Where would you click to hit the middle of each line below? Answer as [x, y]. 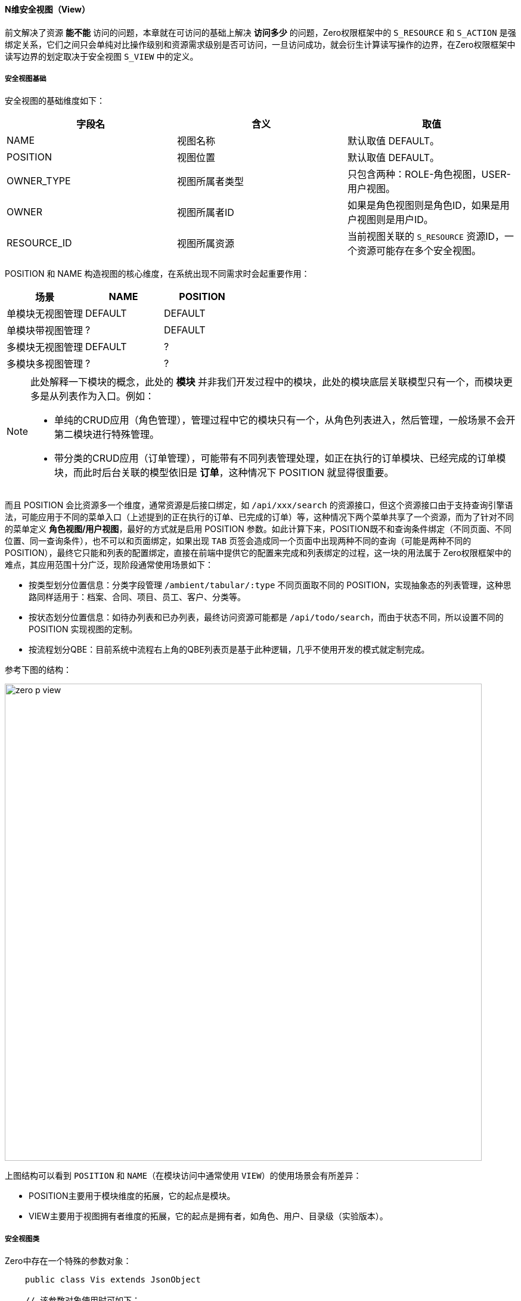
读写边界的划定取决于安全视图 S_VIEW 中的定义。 [102, 56]
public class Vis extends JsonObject [113, 1280]
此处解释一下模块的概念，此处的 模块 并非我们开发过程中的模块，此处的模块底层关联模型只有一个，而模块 [267, 382]
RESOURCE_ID [39, 243]
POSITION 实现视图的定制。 [83, 629]
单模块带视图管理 [45, 331]
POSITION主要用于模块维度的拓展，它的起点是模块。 [132, 1196]
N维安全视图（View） [47, 9]
